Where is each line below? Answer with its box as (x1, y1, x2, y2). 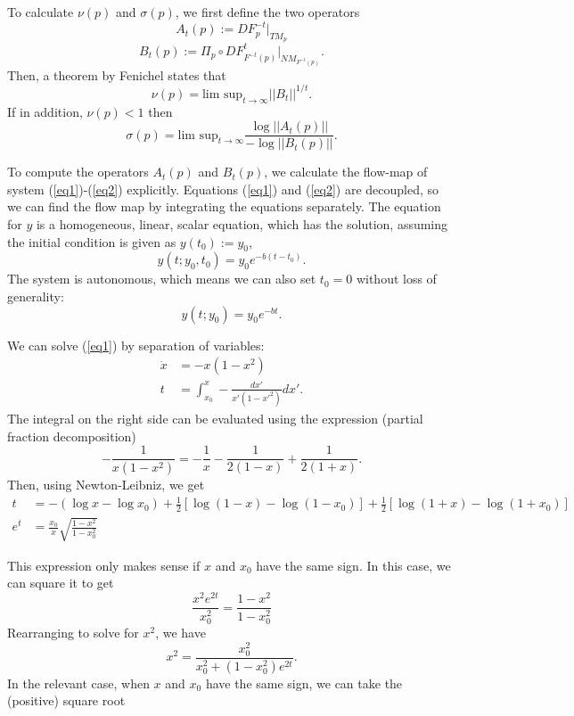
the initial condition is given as (7, 232, 176, 251)
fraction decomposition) (7, 426, 136, 445)
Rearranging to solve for (7, 623, 139, 642)
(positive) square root (7, 691, 126, 710)
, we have (155, 623, 206, 642)
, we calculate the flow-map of (264, 162, 428, 181)
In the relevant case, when (7, 673, 150, 692)
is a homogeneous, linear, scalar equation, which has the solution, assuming (36, 215, 448, 234)
